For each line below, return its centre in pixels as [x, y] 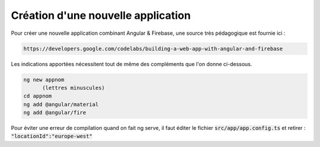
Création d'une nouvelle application [101, 15]
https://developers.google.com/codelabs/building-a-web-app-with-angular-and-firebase [153, 48]
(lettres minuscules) [73, 88]
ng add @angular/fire [55, 113]
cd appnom [38, 96]
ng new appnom [44, 79]
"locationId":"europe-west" [52, 136]
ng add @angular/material [61, 104]
